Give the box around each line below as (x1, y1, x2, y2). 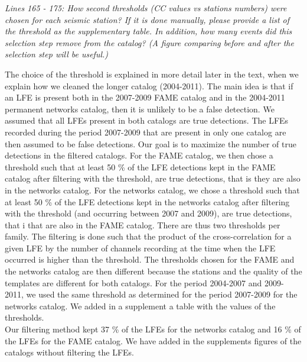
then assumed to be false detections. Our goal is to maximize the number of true (5, 137, 296, 150)
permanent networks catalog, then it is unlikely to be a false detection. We (5, 102, 275, 115)
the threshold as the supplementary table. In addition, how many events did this (5, 25, 292, 37)
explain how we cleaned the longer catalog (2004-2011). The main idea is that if (5, 79, 293, 92)
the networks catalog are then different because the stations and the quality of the (5, 265, 302, 277)
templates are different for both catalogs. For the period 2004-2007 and (5, 276, 262, 289)
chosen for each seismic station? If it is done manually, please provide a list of (5, 13, 290, 25)
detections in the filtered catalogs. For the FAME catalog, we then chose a (5, 149, 273, 161)
